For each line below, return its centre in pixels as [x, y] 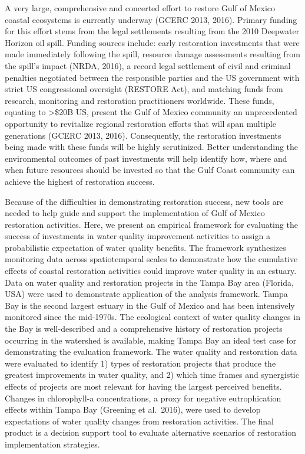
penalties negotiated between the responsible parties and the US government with [152, 77]
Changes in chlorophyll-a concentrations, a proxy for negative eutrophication [143, 398]
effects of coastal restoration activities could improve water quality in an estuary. [151, 271]
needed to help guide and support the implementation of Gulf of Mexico [135, 213]
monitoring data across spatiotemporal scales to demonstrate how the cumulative [151, 259]
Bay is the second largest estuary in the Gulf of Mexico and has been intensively [150, 305]
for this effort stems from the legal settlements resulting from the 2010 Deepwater [152, 31]
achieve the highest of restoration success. [80, 181]
